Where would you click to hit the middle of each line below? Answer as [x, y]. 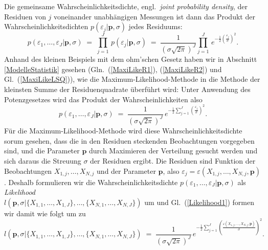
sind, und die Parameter [42, 151]
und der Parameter [126, 171]
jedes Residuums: [155, 26]
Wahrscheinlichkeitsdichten [46, 26]
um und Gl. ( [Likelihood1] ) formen [199, 202]
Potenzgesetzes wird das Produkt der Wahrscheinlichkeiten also [103, 99]
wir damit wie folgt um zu [45, 213]
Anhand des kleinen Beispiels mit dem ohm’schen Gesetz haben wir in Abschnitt [131, 59]
